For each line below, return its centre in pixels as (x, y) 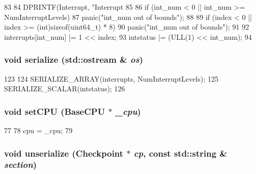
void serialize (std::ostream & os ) (74, 59)
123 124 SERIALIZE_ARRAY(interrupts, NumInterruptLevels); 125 (111, 78)
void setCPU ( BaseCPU (55, 111)
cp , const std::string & (180, 153)
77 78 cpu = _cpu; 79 (38, 130)
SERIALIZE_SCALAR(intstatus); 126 (65, 89)
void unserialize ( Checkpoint (64, 153)
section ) (21, 165)
